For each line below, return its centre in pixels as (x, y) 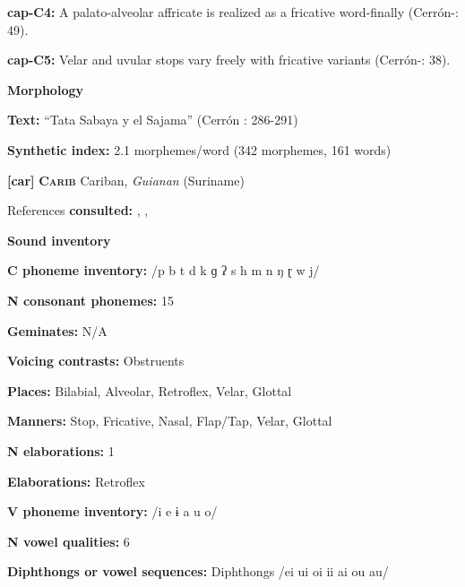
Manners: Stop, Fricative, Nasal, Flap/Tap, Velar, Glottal (170, 421)
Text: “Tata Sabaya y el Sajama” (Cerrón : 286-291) (153, 120)
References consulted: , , (78, 210)
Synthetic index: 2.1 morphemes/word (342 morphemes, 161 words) (199, 149)
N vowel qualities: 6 (69, 541)
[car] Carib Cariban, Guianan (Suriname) (126, 180)
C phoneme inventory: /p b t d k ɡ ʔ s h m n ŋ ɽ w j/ (164, 270)
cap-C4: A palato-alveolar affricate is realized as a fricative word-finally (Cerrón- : (233, 12)
